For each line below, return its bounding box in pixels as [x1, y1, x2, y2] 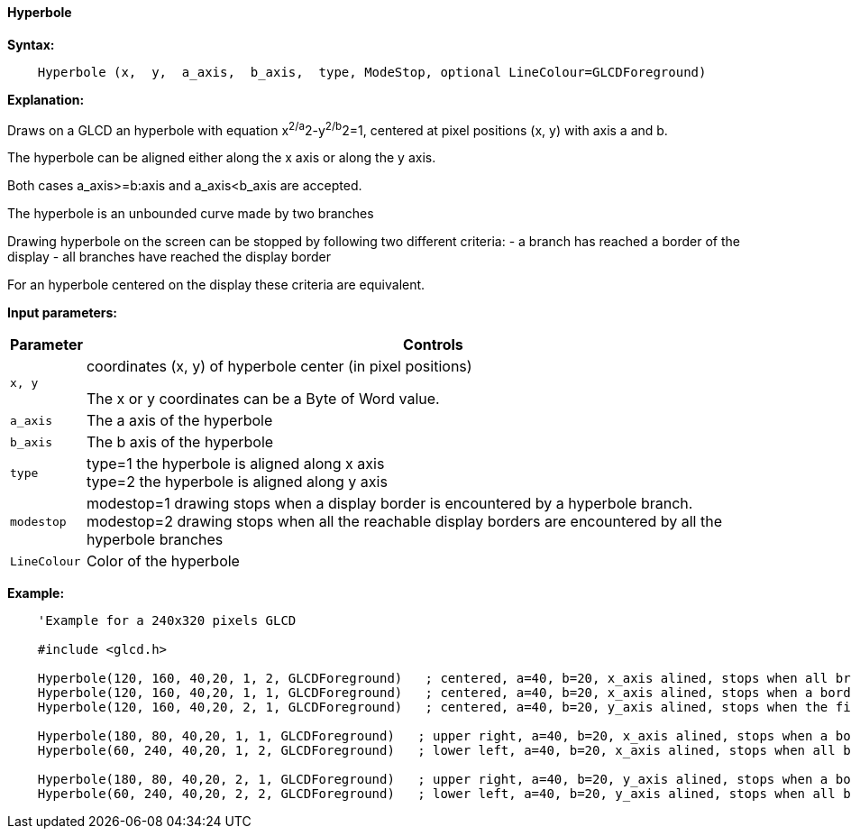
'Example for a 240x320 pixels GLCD [37, 613, 297, 629]
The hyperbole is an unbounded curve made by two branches [7, 206, 374, 222]
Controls [403, 335, 463, 354]
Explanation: [7, 91, 85, 107]
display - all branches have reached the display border [7, 249, 331, 265]
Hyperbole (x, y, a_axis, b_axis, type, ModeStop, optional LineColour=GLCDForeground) [37, 64, 707, 79]
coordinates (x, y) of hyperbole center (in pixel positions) [86, 357, 472, 376]
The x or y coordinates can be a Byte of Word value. [86, 390, 440, 409]
